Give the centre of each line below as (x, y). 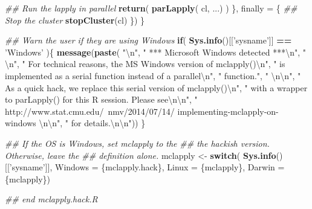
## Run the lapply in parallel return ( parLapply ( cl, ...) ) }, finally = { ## (151, 8)
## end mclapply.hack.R (51, 199)
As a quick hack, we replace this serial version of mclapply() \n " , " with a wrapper (156, 87)
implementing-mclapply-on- (228, 111)
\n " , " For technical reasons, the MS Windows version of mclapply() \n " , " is (145, 64)
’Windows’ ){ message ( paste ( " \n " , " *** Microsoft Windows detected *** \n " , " (156, 52)
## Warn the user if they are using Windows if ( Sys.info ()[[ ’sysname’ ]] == (148, 40)
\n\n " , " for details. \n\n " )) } (92, 123)
